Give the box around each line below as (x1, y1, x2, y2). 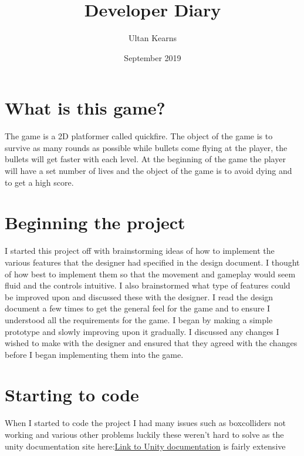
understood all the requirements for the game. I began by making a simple (5, 313, 273, 326)
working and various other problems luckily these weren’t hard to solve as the (5, 428, 284, 440)
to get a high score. (5, 176, 74, 188)
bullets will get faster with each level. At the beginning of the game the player (5, 153, 286, 165)
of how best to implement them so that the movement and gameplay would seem (5, 267, 296, 280)
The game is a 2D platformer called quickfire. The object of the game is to (5, 130, 273, 142)
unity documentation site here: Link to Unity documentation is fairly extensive (5, 440, 286, 452)
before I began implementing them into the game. (5, 348, 184, 360)
